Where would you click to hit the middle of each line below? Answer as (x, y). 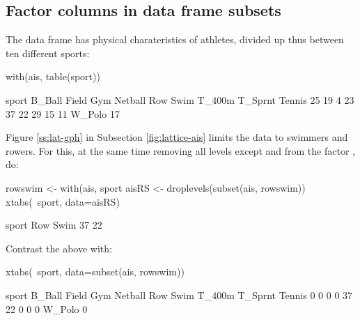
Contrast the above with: (59, 248)
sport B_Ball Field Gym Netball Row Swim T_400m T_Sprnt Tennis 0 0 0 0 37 (179, 295)
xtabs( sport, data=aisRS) (63, 201)
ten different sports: (48, 53)
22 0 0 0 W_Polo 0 (47, 308)
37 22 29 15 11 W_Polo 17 (63, 113)
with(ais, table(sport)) (53, 76)
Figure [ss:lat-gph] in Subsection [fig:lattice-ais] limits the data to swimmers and (177, 137)
